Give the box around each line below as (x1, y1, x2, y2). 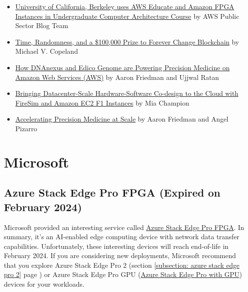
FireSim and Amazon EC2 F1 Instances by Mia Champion (15, 97, 189, 108)
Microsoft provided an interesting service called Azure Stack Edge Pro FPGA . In (4, 222, 245, 232)
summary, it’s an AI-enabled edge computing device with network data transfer (4, 231, 240, 242)
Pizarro (15, 123, 37, 133)
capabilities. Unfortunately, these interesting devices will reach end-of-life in (4, 241, 229, 251)
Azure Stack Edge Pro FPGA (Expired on (4, 185, 221, 200)
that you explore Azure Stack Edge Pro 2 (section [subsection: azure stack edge (4, 260, 240, 270)
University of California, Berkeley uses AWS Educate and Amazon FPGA (15, 1, 234, 11)
